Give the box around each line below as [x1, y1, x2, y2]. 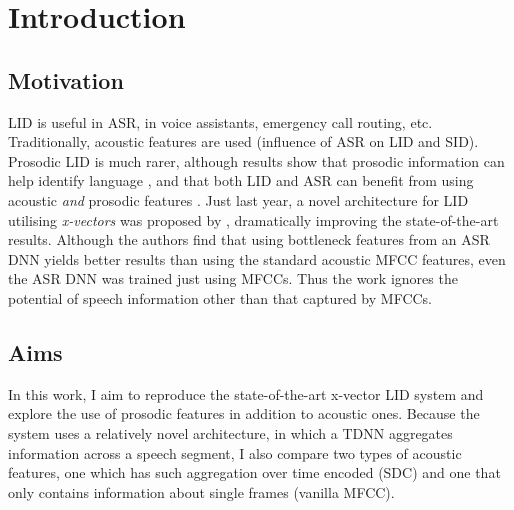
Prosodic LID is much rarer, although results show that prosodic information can [8, 150, 505, 171]
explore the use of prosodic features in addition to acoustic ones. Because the [8, 403, 480, 424]
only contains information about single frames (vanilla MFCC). [8, 481, 395, 502]
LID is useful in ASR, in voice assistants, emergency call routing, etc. [8, 111, 433, 132]
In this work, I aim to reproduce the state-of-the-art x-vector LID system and [8, 383, 484, 404]
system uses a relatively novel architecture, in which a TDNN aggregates [8, 422, 453, 443]
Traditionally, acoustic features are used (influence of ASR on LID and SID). [8, 131, 479, 152]
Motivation [8, 64, 124, 95]
